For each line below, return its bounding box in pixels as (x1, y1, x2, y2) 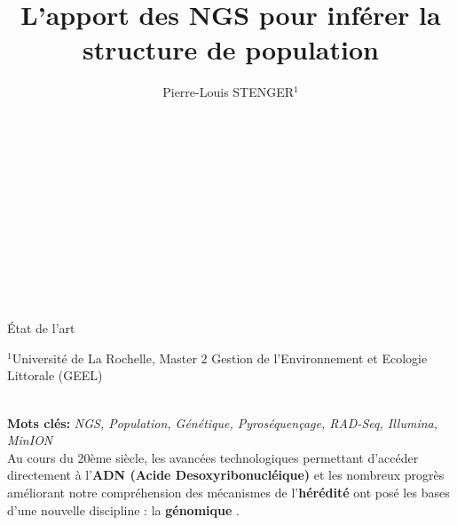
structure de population (83, 31, 379, 68)
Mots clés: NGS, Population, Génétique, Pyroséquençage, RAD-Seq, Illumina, (7, 413, 438, 432)
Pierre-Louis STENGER (162, 83, 295, 101)
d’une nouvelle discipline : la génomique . (7, 500, 240, 519)
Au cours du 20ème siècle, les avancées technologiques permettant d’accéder (7, 448, 419, 466)
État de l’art (7, 319, 75, 338)
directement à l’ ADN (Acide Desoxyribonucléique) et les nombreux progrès (7, 465, 445, 484)
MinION (7, 431, 53, 449)
